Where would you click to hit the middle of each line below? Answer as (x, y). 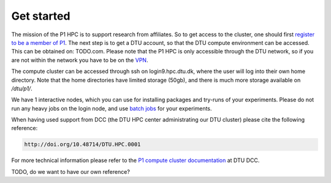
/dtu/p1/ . (22, 88)
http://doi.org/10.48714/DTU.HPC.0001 (82, 145)
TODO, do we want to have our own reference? (70, 171)
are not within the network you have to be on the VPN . (80, 60)
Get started (41, 16)
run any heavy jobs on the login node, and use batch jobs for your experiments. (112, 108)
